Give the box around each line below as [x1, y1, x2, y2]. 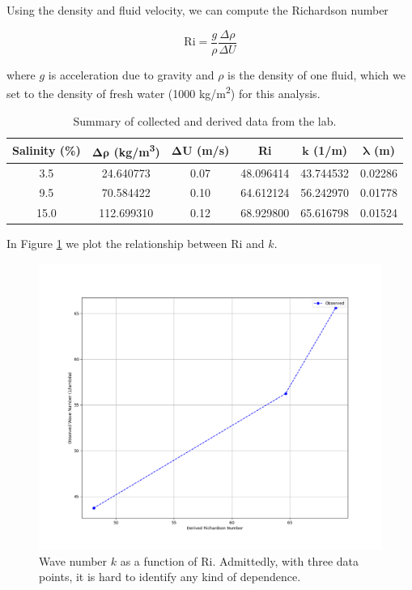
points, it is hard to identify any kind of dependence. [39, 568, 301, 585]
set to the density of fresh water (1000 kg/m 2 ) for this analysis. [6, 83, 321, 101]
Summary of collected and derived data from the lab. [73, 112, 337, 129]
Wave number [39, 552, 108, 569]
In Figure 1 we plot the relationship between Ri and [6, 235, 265, 252]
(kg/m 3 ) [113, 141, 160, 160]
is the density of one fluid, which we [227, 66, 406, 83]
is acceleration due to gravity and [48, 66, 214, 83]
